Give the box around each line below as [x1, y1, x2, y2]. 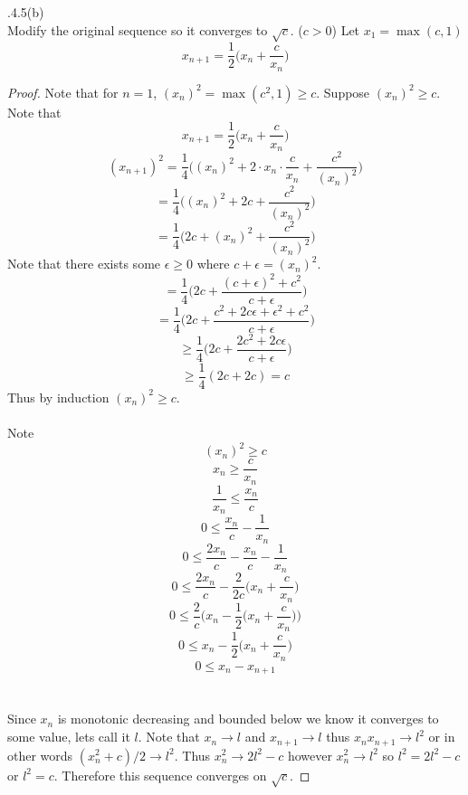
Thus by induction [7, 387, 110, 406]
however [287, 745, 332, 764]
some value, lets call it [7, 727, 130, 746]
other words [7, 745, 73, 764]
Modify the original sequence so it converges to [7, 20, 268, 39]
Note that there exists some [7, 254, 161, 273]
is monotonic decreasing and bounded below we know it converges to [57, 709, 439, 728]
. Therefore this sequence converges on [53, 765, 267, 784]
